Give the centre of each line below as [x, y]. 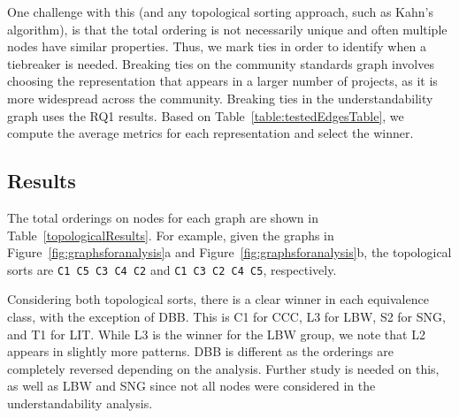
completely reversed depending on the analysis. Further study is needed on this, [223, 368]
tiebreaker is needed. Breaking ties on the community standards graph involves [221, 63]
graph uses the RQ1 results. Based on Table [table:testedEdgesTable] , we [206, 115]
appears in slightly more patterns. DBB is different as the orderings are [200, 351]
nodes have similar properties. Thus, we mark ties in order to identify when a [217, 46]
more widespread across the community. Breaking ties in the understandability [220, 98]
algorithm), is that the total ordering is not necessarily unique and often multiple [227, 29]
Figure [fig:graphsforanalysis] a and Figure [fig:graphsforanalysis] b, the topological [229, 252]
